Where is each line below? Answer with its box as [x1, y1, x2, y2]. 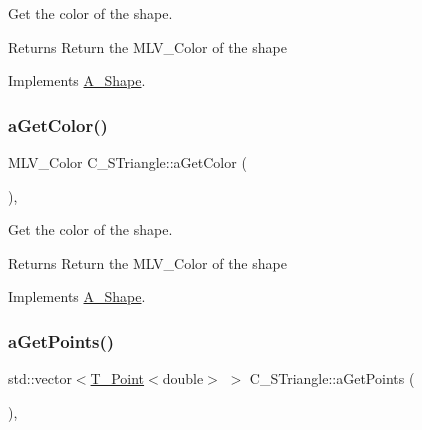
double [162, 368, 204, 389]
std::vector [8, 368, 72, 389]
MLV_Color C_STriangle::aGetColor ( [8, 152, 247, 172]
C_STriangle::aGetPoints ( [249, 368, 415, 389]
